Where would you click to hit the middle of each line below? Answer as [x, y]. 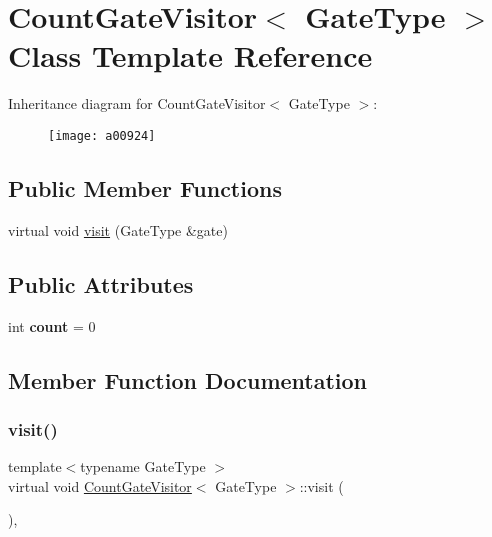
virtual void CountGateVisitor [100, 485]
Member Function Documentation [188, 379]
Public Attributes [101, 283]
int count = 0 [52, 325]
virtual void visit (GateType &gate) [118, 229]
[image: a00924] [102, 135]
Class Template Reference [190, 55]
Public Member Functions [145, 187]
